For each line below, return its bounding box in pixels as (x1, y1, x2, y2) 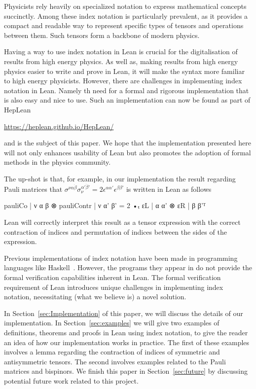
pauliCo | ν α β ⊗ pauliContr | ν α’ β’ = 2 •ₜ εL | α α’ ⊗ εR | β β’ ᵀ (4, 200, 206, 211)
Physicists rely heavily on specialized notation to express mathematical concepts (4, 1, 247, 11)
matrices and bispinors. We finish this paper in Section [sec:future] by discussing (4, 366, 248, 376)
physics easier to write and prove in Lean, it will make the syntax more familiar (4, 66, 245, 76)
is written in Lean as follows (126, 183, 212, 194)
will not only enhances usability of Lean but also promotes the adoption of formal (4, 147, 251, 157)
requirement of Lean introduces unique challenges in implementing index (4, 282, 223, 292)
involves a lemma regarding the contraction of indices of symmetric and (4, 347, 220, 357)
